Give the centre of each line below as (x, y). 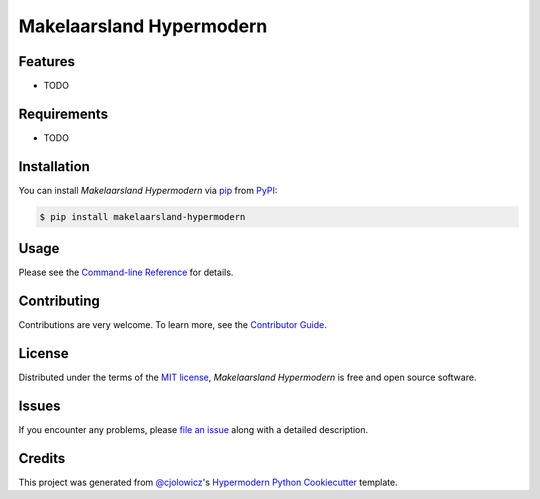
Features (46, 61)
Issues (39, 405)
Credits (42, 458)
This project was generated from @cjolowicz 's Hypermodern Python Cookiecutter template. (208, 482)
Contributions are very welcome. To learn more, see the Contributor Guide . (172, 325)
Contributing (59, 301)
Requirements (63, 113)
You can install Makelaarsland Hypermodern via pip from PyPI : (148, 190)
